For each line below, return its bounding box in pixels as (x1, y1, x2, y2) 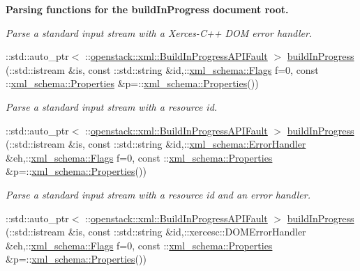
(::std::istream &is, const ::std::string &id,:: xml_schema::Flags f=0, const (6, 62, 319, 77)
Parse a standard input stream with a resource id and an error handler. (6, 187, 310, 201)
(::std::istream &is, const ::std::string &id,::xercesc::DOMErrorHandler (6, 224, 306, 239)
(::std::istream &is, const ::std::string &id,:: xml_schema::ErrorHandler (6, 137, 306, 151)
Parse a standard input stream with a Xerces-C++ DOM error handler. (6, 25, 313, 40)
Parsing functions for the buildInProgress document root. (6, 2, 289, 16)
